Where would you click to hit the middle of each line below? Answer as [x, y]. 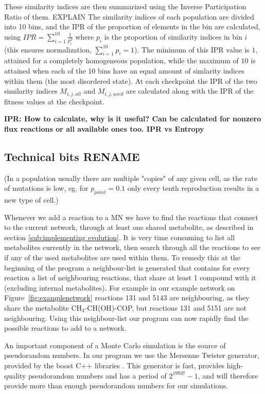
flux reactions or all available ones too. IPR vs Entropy [104, 128]
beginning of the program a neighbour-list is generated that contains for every [127, 267]
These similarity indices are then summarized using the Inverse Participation [125, 6]
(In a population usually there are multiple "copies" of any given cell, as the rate [131, 178]
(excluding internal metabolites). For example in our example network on [120, 287]
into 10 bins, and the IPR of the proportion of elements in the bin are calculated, [132, 26]
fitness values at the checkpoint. [54, 101]
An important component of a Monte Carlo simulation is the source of [115, 345]
